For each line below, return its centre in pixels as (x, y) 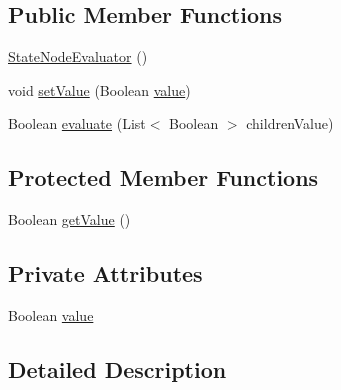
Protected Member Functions (163, 177)
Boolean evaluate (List (77, 123)
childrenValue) (290, 123)
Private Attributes (105, 273)
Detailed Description (117, 368)
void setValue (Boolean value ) (99, 89)
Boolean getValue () (69, 219)
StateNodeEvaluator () (78, 56)
